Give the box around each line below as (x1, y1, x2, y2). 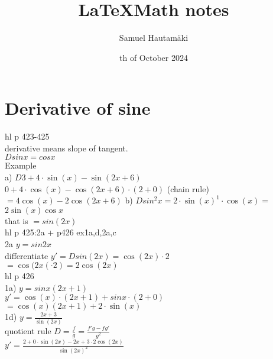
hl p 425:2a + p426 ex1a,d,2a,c (5, 226, 116, 238)
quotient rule (5, 324, 51, 337)
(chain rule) (167, 182, 209, 195)
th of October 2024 (119, 51, 188, 63)
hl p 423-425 (5, 130, 50, 143)
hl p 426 (5, 270, 34, 282)
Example (5, 159, 37, 172)
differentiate (5, 249, 48, 261)
